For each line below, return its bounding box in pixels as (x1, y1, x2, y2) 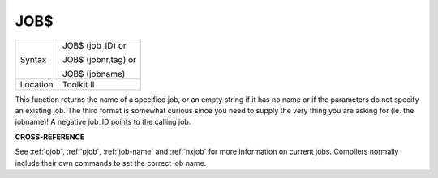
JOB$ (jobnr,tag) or (62, 53, 137, 65)
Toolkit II (62, 78, 95, 90)
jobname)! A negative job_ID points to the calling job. (15, 117, 191, 127)
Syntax (19, 53, 47, 65)
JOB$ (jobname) (62, 68, 126, 79)
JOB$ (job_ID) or (62, 40, 127, 51)
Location (19, 78, 54, 90)
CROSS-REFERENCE (15, 132, 85, 142)
